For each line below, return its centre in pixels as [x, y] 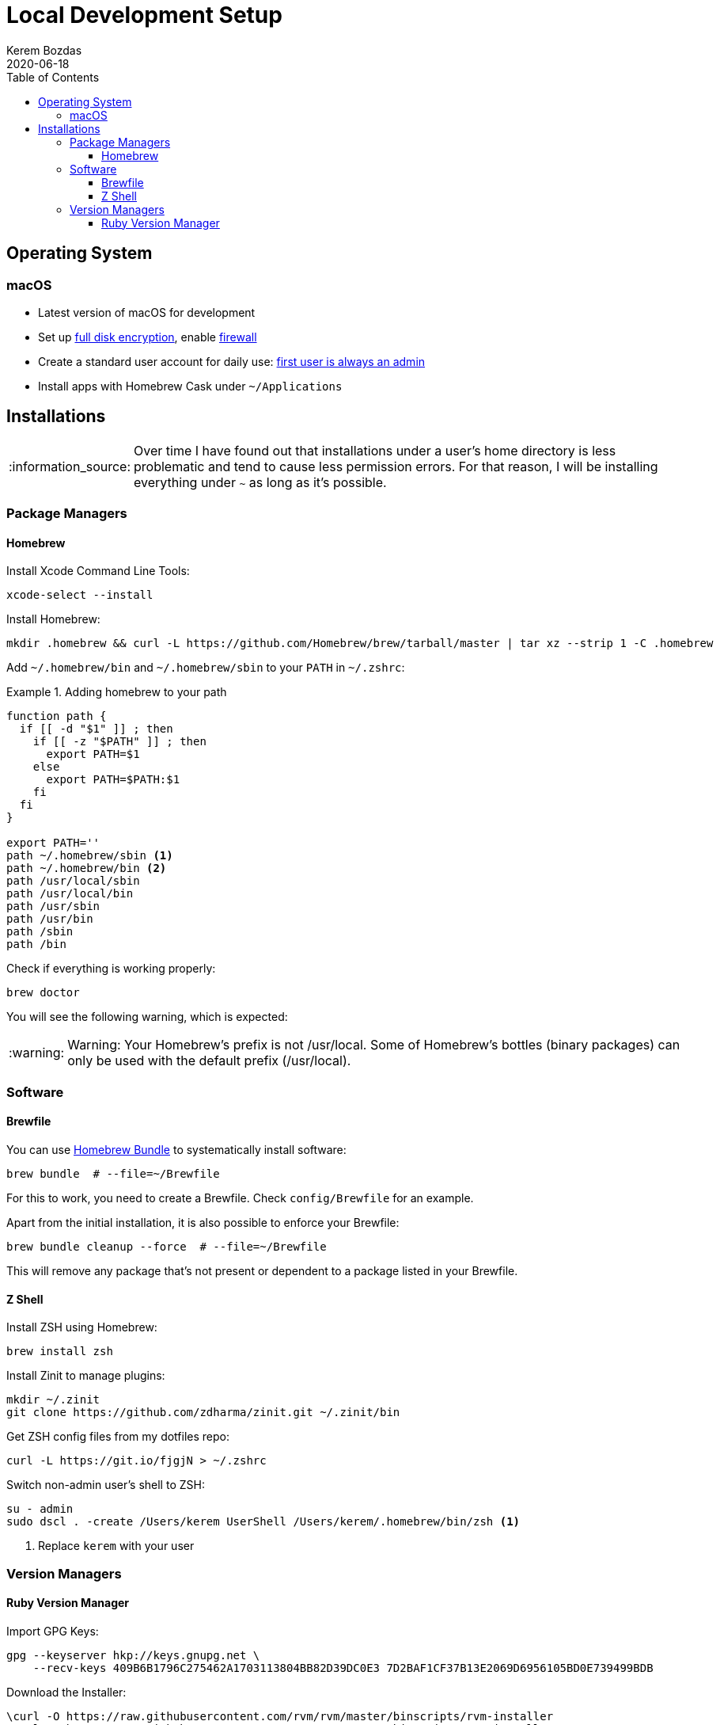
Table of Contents [53, 77]
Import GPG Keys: [53, 1631]
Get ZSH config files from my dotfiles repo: [118, 1437]
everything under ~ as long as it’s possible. [260, 482]
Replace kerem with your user [116, 1546]
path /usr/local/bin [70, 894]
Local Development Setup [144, 15]
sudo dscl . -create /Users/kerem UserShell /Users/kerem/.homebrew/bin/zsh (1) [263, 1522]
